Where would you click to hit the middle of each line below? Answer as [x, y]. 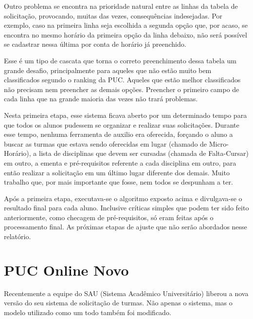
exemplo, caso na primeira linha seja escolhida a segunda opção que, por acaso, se [126, 25]
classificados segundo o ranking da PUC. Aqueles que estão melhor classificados [122, 80]
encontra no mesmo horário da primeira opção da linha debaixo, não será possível [126, 34]
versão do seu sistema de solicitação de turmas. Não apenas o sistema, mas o [118, 303]
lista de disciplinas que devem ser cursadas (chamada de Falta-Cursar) [144, 153]
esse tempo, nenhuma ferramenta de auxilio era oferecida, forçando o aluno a [118, 134]
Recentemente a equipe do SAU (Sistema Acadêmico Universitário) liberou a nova [126, 293]
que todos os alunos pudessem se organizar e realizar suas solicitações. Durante [122, 124]
